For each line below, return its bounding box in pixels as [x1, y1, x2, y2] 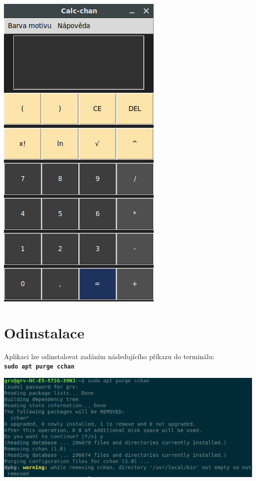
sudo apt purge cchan [4, 363, 75, 370]
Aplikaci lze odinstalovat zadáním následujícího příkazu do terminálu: [4, 351, 215, 361]
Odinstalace [4, 322, 85, 342]
